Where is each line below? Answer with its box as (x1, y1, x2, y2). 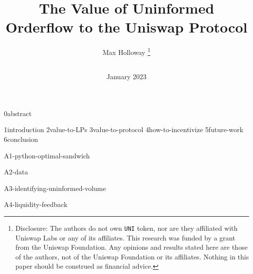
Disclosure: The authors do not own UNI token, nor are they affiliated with (15, 223, 238, 233)
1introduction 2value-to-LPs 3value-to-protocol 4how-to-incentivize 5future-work (4, 124, 243, 135)
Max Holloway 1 (102, 46, 150, 57)
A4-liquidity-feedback (4, 199, 68, 209)
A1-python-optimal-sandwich (4, 150, 90, 160)
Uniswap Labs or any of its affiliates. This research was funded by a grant (15, 232, 235, 242)
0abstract (4, 108, 32, 118)
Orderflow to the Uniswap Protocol (5, 17, 248, 37)
